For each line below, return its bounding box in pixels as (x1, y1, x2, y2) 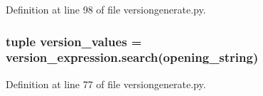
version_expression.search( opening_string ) (6, 48, 259, 66)
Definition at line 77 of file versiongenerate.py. (6, 76, 206, 91)
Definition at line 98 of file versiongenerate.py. (6, 2, 206, 16)
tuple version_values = (6, 32, 142, 50)
